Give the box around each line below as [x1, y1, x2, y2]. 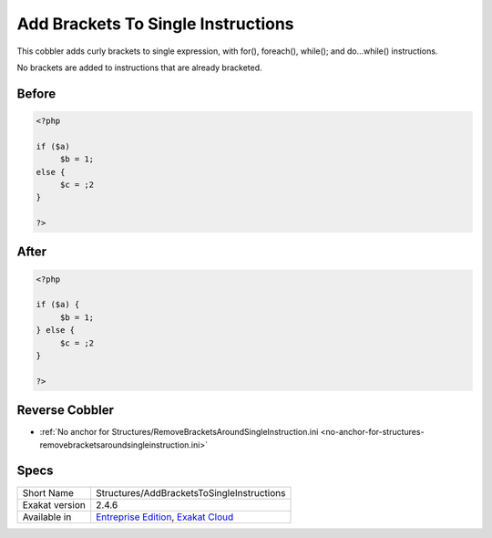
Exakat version [22, 498, 86, 511]
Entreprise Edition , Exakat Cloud [96, 511, 234, 523]
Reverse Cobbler [16, 402, 114, 419]
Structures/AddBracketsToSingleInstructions [96, 486, 286, 499]
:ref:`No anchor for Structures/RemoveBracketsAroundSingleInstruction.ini [39, 427, 319, 438]
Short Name [22, 486, 75, 499]
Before [16, 86, 56, 101]
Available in [22, 511, 72, 523]
